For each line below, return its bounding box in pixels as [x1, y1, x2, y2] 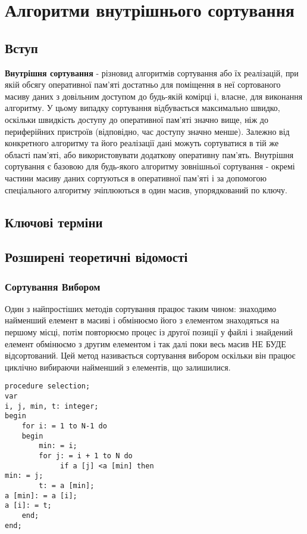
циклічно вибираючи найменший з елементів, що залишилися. [5, 360, 231, 373]
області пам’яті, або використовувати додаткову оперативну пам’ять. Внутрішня [5, 148, 294, 160]
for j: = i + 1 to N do [39, 452, 133, 461]
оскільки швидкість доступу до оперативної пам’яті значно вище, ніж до [5, 113, 268, 125]
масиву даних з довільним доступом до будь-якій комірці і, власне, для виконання [5, 89, 303, 102]
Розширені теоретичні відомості [5, 248, 188, 266]
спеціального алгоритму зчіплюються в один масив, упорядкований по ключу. [5, 183, 287, 196]
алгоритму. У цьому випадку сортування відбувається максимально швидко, [5, 101, 280, 114]
